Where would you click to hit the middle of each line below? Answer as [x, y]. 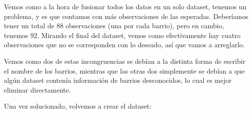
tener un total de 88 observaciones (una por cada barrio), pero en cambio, [114, 26]
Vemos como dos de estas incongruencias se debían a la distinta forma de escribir [125, 61]
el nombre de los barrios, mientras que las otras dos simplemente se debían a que [125, 70]
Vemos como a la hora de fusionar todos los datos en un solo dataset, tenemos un [125, 6]
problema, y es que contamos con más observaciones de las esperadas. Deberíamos [126, 16]
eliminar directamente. [37, 89]
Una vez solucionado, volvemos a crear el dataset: [78, 106]
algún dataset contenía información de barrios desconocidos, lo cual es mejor [118, 80]
